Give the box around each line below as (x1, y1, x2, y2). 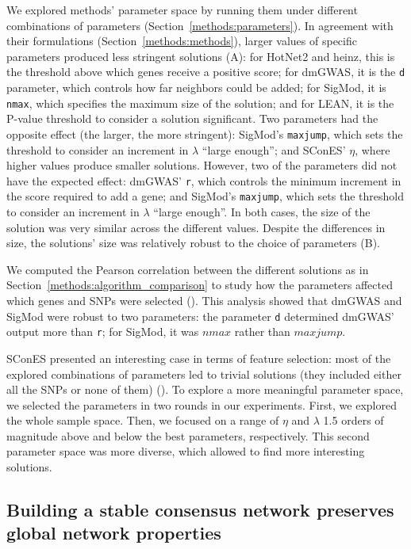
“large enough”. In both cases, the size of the (153, 204, 371, 220)
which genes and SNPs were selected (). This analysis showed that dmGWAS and (6, 292, 402, 308)
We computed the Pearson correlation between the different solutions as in (6, 261, 369, 277)
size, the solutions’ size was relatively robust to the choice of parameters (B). (6, 234, 380, 251)
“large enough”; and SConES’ (202, 141, 346, 158)
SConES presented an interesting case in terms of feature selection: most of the (6, 349, 391, 366)
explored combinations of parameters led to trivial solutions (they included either (6, 365, 401, 382)
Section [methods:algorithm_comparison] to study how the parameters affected (6, 276, 393, 293)
